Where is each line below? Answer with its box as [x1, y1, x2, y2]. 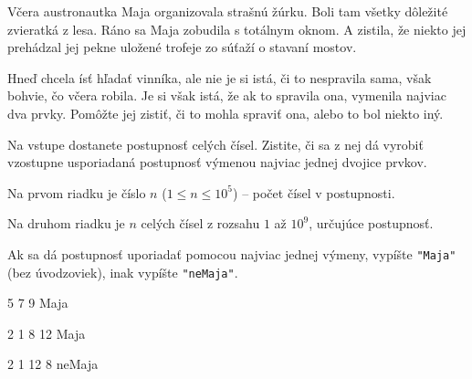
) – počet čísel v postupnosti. [233, 183, 395, 202]
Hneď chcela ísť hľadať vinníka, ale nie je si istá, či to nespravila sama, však [7, 68, 432, 87]
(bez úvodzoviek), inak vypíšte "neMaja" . [7, 262, 238, 281]
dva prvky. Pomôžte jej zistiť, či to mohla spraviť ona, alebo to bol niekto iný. [7, 103, 444, 122]
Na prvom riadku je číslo [7, 183, 146, 202]
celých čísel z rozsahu [141, 214, 260, 233]
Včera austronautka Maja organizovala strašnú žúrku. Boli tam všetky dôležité [7, 2, 448, 20]
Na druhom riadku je [7, 214, 125, 233]
